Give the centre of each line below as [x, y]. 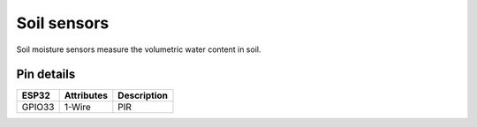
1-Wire [78, 108]
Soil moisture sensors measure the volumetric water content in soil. [139, 49]
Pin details [46, 75]
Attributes [86, 95]
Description [143, 95]
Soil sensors [63, 23]
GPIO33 [38, 108]
